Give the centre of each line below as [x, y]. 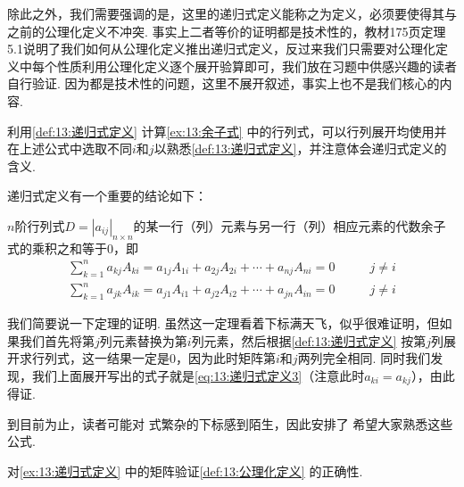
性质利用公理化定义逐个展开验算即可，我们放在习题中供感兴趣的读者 [257, 66]
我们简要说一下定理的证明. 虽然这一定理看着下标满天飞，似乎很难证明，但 [224, 322]
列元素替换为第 [143, 340]
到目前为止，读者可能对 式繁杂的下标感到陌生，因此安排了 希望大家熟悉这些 [230, 423]
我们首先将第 [57, 340]
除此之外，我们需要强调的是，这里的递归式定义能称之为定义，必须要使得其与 [232, 13]
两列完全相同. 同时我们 [364, 358]
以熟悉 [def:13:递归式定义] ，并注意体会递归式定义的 [300, 149]
